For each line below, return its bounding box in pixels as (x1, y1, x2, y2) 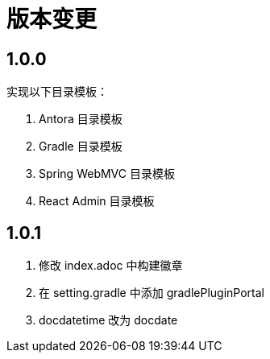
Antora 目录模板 (39, 112, 123, 126)
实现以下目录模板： (6, 85, 108, 99)
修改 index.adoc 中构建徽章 (39, 258, 183, 273)
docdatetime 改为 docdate (39, 313, 178, 328)
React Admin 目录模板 (39, 194, 155, 208)
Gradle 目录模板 (39, 139, 123, 154)
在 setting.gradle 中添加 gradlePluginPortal (39, 286, 264, 300)
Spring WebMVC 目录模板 (39, 167, 175, 181)
